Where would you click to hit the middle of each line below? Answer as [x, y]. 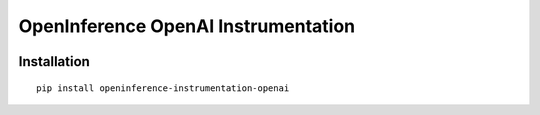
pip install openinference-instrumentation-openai [163, 88]
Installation [54, 61]
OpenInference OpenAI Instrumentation [187, 26]
